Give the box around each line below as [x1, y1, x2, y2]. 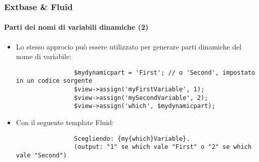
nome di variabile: [16, 51, 72, 62]
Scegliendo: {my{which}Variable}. [74, 135, 190, 142]
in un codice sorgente [16, 77, 93, 85]
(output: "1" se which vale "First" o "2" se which [74, 143, 252, 151]
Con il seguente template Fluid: [16, 117, 114, 128]
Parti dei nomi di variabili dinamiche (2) [4, 22, 149, 32]
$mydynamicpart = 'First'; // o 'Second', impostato [74, 69, 255, 76]
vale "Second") [16, 152, 67, 159]
